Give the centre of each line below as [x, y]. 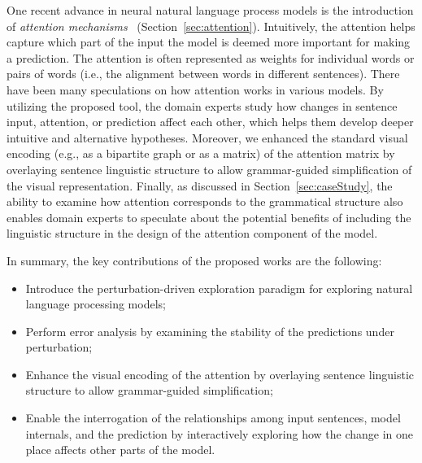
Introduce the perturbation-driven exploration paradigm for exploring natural [219, 288]
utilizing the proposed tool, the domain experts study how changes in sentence [202, 105]
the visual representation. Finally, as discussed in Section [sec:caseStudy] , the [200, 185]
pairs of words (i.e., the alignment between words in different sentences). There [203, 74]
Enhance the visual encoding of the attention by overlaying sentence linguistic [220, 374]
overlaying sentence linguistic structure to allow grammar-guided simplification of [209, 169]
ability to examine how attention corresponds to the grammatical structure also [205, 201]
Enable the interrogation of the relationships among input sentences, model [213, 418]
